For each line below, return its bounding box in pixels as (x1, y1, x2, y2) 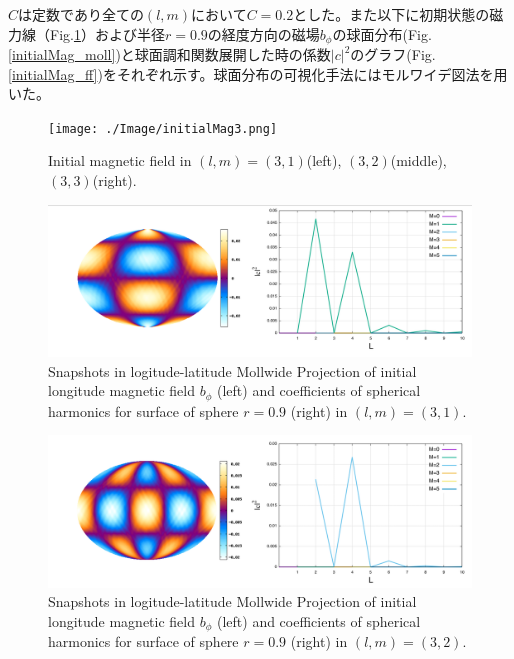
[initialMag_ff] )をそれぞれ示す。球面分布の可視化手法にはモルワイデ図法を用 (8, 63, 508, 84)
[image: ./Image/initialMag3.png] (48, 121, 278, 136)
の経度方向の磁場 (207, 23, 320, 44)
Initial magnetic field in (48, 150, 192, 171)
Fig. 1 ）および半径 (49, 23, 165, 44)
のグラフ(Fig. (350, 44, 436, 65)
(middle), (390, 150, 447, 171)
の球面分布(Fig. (332, 23, 432, 44)
